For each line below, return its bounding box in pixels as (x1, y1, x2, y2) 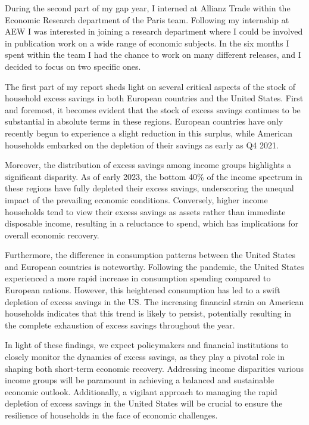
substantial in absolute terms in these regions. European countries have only (5, 115, 283, 128)
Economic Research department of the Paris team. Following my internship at (5, 13, 289, 26)
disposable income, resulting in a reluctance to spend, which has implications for (5, 217, 298, 229)
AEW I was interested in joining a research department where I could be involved (5, 25, 303, 38)
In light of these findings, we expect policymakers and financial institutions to (5, 339, 289, 351)
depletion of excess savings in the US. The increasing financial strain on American (5, 295, 304, 308)
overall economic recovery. (5, 228, 99, 241)
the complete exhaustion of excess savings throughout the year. (5, 318, 235, 331)
